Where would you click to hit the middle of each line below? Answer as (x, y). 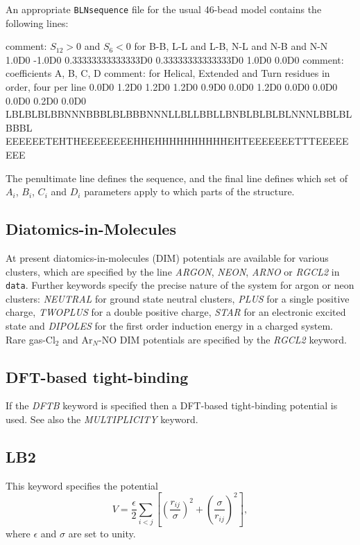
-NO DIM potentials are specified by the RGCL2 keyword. (223, 339)
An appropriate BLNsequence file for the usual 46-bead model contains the (164, 9)
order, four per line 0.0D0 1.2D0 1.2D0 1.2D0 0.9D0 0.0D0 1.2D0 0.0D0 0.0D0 (172, 87)
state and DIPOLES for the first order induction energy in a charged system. (170, 326)
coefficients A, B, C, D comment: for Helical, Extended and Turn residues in (168, 73)
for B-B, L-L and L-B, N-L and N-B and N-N (231, 46)
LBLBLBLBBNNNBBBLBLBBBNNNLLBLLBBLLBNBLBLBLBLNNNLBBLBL (179, 114)
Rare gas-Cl (31, 339)
